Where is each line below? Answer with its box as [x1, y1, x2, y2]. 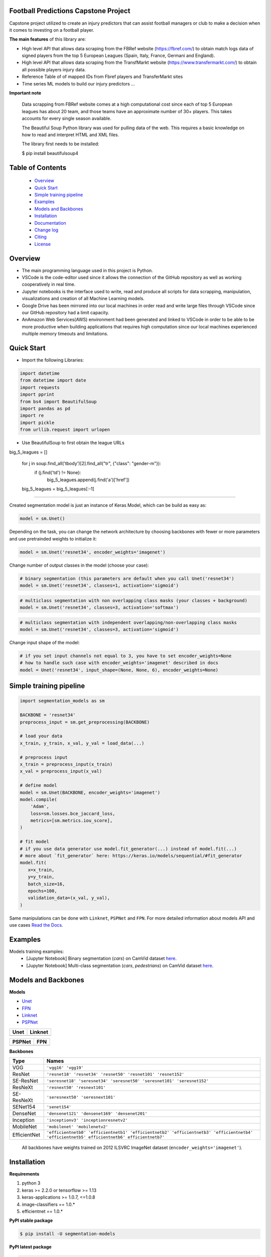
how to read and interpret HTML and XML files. [22, 131, 119, 138]
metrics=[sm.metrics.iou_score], [30, 818, 113, 824]
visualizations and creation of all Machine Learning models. [22, 296, 145, 302]
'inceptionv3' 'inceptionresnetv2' [46, 1117, 128, 1123]
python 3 [22, 1180, 41, 1186]
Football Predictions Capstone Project [9, 7, 130, 15]
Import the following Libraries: [22, 357, 84, 363]
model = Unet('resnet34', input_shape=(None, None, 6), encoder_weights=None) [20, 667, 218, 673]
